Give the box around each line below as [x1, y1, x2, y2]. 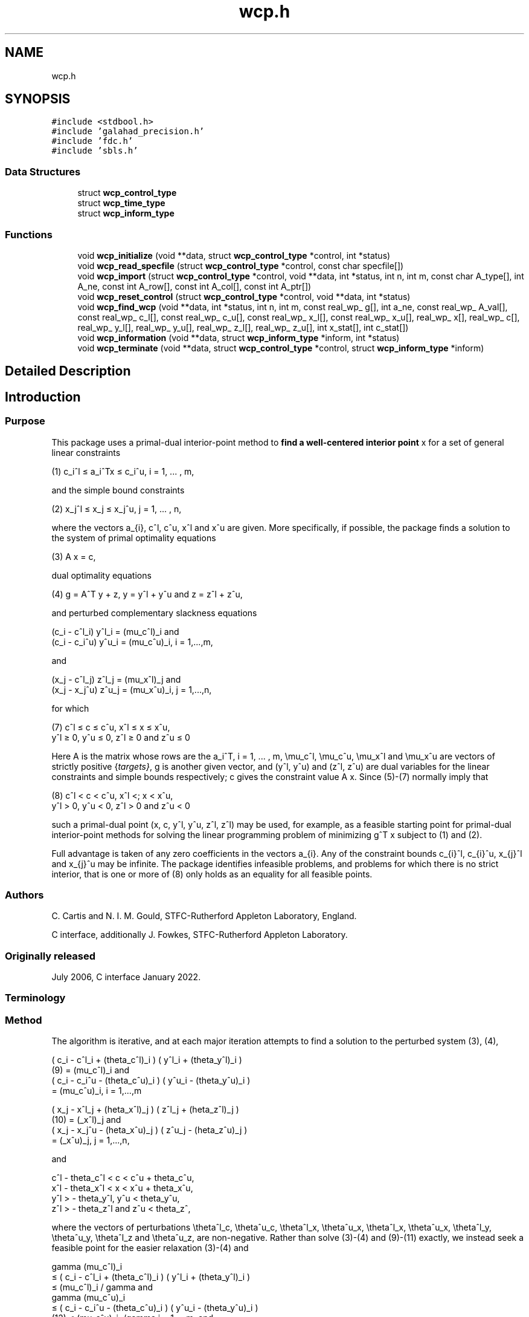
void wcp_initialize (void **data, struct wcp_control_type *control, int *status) [77, 250, 391, 261]
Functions [5, 228, 53, 241]
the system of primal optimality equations [51, 532, 216, 543]
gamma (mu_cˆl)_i [51, 1261, 123, 1272]
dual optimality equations [51, 570, 152, 580]
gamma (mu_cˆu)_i [51, 1292, 126, 1303]
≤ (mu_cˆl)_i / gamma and [51, 1282, 153, 1293]
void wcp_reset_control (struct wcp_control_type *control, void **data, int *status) [77, 291, 411, 302]
